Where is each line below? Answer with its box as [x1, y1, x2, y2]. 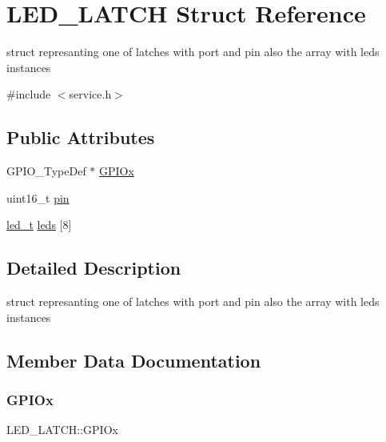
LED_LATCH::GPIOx [6, 421, 118, 438]
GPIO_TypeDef [6, 163, 86, 179]
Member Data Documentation [6, 348, 261, 372]
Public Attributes [6, 125, 155, 150]
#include [6, 86, 51, 102]
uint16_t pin [6, 189, 70, 206]
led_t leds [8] [6, 216, 72, 233]
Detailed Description [6, 255, 181, 280]
